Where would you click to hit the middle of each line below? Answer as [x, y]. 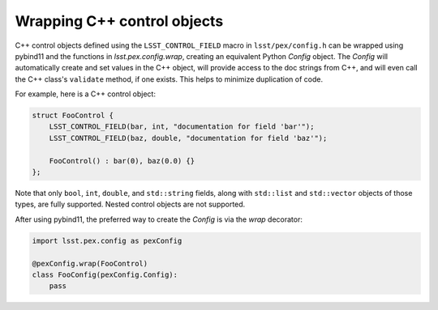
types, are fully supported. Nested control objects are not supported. [130, 204]
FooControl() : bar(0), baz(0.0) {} [122, 161]
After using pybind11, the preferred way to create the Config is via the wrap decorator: [159, 219]
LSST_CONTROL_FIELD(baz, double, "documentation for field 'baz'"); [188, 138]
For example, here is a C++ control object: [85, 94]
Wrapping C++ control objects [119, 21]
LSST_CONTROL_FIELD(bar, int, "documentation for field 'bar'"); [182, 127]
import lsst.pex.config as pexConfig [107, 240]
